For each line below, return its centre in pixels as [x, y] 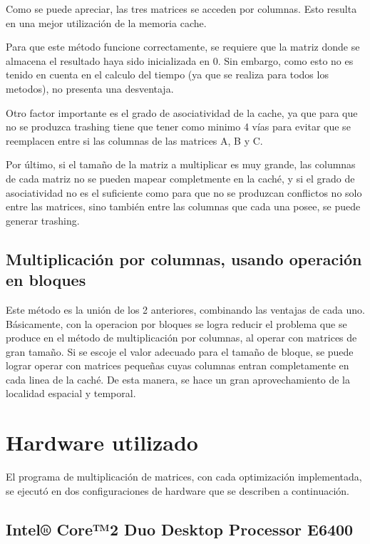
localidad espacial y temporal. [71, 393]
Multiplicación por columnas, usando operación [184, 258]
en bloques [46, 280]
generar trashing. [43, 220]
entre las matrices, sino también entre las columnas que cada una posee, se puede [183, 206]
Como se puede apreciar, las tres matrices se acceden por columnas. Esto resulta [181, 9]
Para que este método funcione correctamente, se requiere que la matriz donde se [183, 47]
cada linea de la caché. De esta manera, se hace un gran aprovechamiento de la [178, 379]
